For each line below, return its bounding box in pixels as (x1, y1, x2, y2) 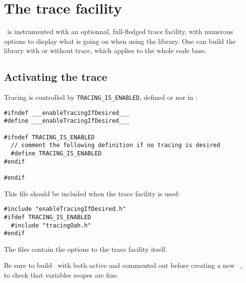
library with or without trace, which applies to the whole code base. (4, 45, 207, 56)
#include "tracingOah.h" (11, 222, 91, 229)
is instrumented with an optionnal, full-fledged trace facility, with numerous (7, 26, 233, 37)
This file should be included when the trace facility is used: (4, 188, 180, 198)
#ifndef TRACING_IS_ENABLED (4, 133, 95, 141)
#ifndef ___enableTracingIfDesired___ (4, 109, 130, 116)
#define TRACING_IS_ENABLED (11, 150, 102, 157)
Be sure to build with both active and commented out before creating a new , (4, 260, 243, 270)
